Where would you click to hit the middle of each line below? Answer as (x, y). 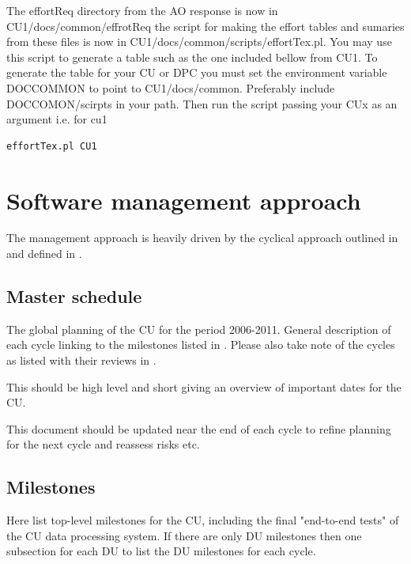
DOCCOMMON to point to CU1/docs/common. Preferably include (171, 87)
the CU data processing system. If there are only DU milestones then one (184, 535)
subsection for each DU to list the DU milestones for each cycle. (161, 551)
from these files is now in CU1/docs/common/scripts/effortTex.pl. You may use (199, 42)
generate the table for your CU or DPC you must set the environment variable (197, 72)
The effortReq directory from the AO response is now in (142, 10)
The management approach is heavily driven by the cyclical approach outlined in (202, 238)
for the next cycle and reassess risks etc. (103, 444)
